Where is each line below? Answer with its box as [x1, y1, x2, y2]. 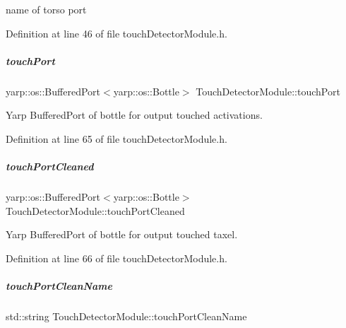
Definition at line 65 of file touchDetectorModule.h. [6, 131, 227, 146]
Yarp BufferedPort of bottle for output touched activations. [6, 107, 263, 122]
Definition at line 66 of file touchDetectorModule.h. [6, 250, 227, 265]
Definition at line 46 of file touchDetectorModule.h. [6, 25, 227, 40]
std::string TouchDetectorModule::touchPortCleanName [6, 309, 247, 324]
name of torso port [6, 2, 87, 16]
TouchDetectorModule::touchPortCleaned [6, 203, 185, 218]
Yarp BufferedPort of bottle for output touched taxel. [6, 227, 238, 242]
